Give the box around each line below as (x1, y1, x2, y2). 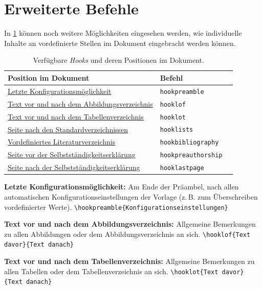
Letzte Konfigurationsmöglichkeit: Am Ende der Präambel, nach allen (4, 181, 239, 192)
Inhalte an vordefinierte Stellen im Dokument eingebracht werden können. (4, 37, 236, 48)
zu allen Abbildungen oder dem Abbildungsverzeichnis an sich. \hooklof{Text (4, 228, 251, 239)
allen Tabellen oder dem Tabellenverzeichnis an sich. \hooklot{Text (4, 266, 219, 276)
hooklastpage (160, 164, 204, 172)
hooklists (160, 126, 193, 134)
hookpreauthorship (160, 152, 223, 159)
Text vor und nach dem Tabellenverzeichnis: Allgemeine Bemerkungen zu (4, 256, 255, 267)
